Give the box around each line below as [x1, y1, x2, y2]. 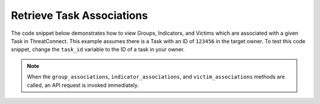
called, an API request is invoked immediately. [27, 82, 139, 89]
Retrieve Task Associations [11, 9, 148, 22]
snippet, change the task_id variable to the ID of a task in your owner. [11, 46, 185, 53]
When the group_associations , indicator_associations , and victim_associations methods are [27, 73, 285, 80]
